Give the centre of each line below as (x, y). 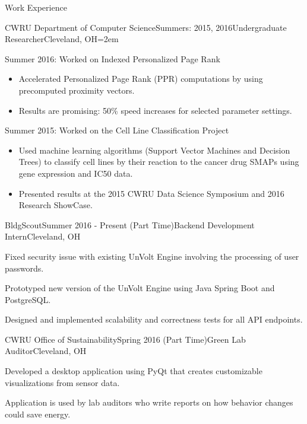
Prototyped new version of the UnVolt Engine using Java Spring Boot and (140, 288)
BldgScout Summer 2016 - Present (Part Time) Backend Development (130, 224)
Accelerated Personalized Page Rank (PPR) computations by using (141, 79)
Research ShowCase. (56, 205)
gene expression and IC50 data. (76, 173)
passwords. (24, 268)
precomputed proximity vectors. (77, 90)
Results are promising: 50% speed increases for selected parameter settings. (155, 110)
